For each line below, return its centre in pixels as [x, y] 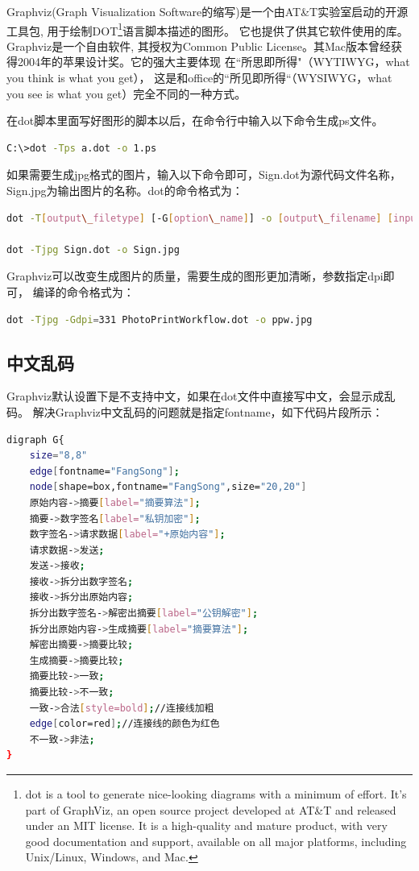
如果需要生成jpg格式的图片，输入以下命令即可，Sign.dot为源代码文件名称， [204, 174]
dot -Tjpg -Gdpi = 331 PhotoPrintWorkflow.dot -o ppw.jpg [160, 319]
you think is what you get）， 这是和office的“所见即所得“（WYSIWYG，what [199, 78]
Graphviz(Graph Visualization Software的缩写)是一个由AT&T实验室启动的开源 [207, 11]
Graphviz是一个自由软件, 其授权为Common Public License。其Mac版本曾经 [199, 46]
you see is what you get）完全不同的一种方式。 [127, 93]
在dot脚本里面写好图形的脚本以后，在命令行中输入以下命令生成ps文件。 [195, 120]
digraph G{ [35, 440]
